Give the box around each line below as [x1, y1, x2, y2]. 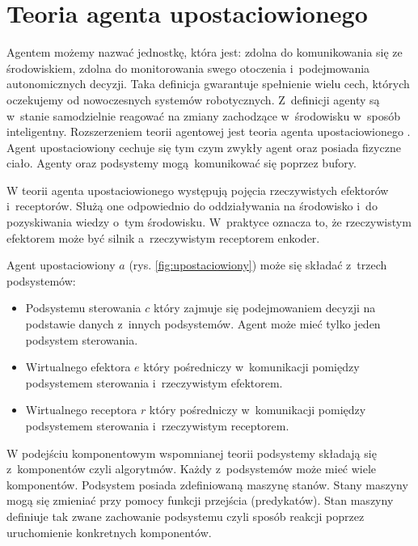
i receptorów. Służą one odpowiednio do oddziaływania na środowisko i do [6, 197, 378, 214]
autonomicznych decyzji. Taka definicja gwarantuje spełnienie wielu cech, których [6, 75, 410, 92]
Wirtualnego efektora [25, 358, 131, 375]
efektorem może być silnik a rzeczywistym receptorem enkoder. [6, 229, 320, 246]
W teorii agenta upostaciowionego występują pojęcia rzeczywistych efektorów [6, 181, 389, 198]
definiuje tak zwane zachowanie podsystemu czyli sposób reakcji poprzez [6, 507, 365, 524]
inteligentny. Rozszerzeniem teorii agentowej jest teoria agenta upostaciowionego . [6, 123, 411, 140]
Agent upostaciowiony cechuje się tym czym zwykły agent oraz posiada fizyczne [6, 138, 401, 155]
